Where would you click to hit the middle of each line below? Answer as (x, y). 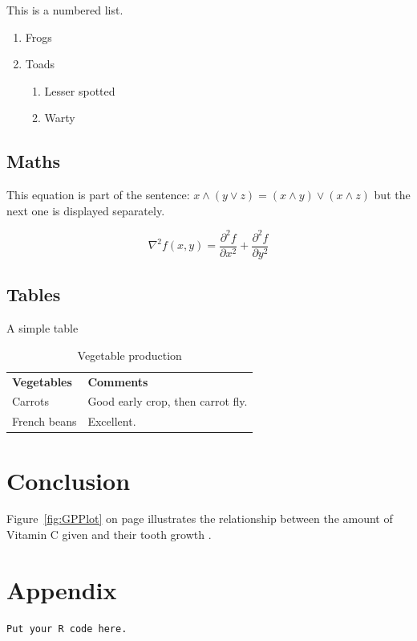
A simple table (43, 328)
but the (392, 195)
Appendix (62, 589)
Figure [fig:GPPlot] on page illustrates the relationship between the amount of (200, 519)
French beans (45, 421)
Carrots (31, 401)
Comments (118, 381)
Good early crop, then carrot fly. (168, 401)
